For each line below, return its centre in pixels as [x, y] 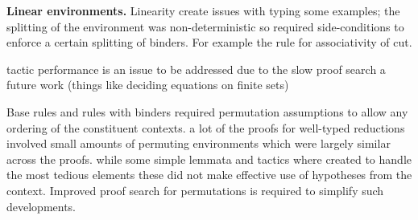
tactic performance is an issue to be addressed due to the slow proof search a [196, 69]
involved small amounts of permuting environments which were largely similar [199, 143]
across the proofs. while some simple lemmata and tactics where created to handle [209, 159]
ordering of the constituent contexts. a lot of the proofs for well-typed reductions [206, 127]
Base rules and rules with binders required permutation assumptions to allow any [207, 111]
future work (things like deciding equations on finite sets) [148, 85]
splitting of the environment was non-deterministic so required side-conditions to [205, 26]
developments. [41, 206]
